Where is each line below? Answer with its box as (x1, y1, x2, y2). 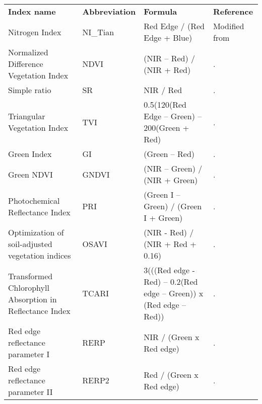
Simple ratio (8, 84, 51, 96)
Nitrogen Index (8, 26, 61, 38)
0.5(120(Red (144, 99, 186, 110)
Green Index (8, 148, 52, 159)
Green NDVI (8, 168, 53, 180)
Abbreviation (82, 6, 136, 17)
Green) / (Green (144, 200, 202, 212)
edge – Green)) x (144, 287, 204, 299)
